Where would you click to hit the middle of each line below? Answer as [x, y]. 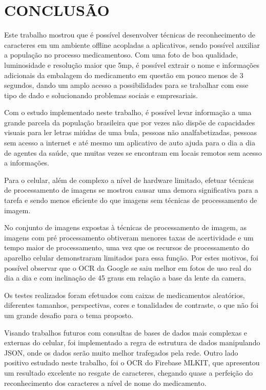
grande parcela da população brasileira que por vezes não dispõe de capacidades [130, 122]
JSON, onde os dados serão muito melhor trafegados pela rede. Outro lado [121, 352]
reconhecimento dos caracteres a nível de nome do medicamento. [105, 383]
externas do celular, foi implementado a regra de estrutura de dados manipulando [132, 342]
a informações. [27, 163]
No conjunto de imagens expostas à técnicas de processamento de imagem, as [125, 227]
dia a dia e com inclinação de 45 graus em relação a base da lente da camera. [125, 278]
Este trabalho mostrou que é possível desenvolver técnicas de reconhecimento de [130, 35]
